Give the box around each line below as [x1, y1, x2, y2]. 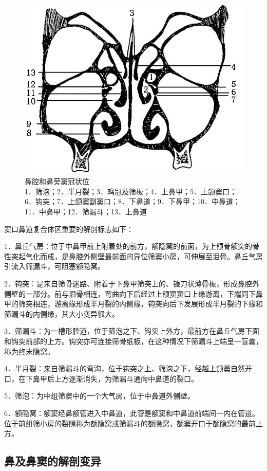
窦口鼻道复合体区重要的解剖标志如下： [4, 223, 133, 234]
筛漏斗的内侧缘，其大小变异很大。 [4, 308, 119, 319]
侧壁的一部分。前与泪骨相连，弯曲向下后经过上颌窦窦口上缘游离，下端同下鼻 [4, 288, 263, 299]
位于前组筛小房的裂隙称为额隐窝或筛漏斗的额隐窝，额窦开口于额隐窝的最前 [4, 418, 256, 428]
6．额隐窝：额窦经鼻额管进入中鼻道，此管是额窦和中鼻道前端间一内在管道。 [4, 407, 259, 418]
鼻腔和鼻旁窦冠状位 [25, 176, 89, 187]
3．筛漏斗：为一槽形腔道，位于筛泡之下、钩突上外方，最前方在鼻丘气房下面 [4, 325, 259, 336]
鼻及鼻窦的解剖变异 [4, 453, 101, 469]
